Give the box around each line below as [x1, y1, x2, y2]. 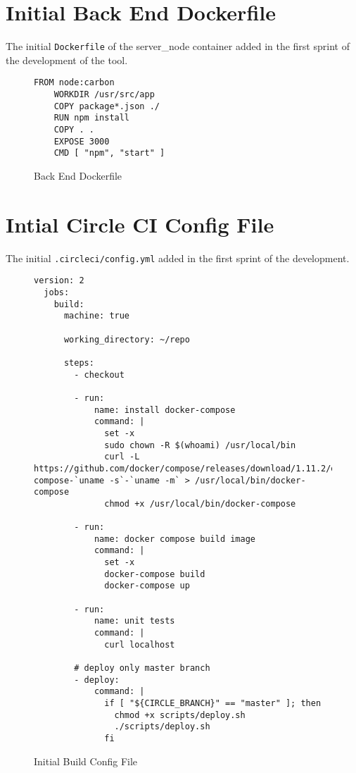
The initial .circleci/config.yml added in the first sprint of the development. [6, 250, 350, 265]
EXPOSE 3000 [53, 136, 110, 147]
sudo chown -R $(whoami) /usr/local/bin [104, 440, 296, 450]
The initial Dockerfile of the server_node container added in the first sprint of [6, 39, 350, 54]
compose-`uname [34, 475, 105, 486]
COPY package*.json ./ [53, 101, 160, 111]
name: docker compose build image [94, 533, 255, 544]
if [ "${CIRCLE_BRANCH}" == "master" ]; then [104, 698, 322, 708]
